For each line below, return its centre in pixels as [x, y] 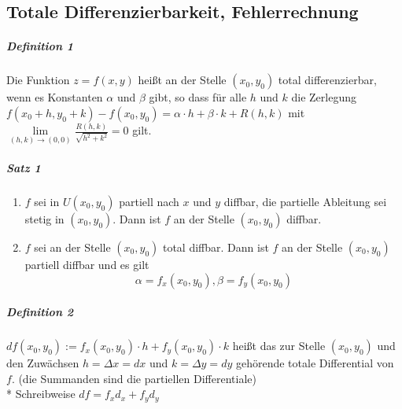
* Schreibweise [41, 394]
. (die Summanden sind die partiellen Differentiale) [134, 378]
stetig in [44, 219]
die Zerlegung [324, 97]
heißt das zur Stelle [279, 346]
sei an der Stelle [72, 247]
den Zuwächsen [43, 363]
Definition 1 [40, 46]
